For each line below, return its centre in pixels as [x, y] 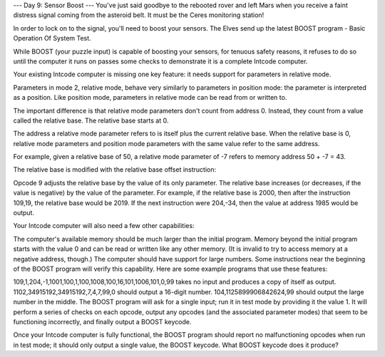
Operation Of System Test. [52, 38]
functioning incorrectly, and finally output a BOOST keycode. [102, 321]
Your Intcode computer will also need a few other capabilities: [104, 226]
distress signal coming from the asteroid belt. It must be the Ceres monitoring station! [139, 15]
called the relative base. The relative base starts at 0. [91, 120]
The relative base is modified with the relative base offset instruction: [115, 170]
